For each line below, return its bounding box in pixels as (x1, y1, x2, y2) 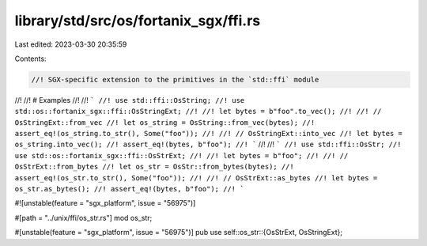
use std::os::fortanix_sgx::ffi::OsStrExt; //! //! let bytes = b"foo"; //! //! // (14, 151, 349, 160)
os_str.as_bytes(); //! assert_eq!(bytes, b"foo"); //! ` (14, 184, 244, 194)
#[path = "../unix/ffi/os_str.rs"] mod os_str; (14, 213, 153, 222)
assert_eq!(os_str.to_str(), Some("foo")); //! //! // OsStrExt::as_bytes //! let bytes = (14, 173, 378, 182)
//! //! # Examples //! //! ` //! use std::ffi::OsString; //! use (14, 95, 245, 104)
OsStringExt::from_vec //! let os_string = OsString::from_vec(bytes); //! (14, 118, 316, 127)
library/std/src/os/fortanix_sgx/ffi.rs (14, 12, 261, 29)
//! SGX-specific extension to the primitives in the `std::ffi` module (31, 75, 319, 84)
